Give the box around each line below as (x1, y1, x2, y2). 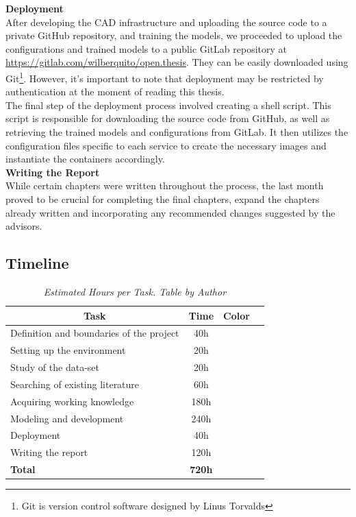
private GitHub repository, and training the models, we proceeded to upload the (5, 28, 342, 43)
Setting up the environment (10, 343, 126, 357)
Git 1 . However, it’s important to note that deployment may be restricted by (5, 69, 324, 85)
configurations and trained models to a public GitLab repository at (5, 41, 288, 56)
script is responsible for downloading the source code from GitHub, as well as (5, 111, 330, 125)
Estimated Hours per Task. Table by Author (43, 284, 227, 298)
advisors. (5, 219, 42, 233)
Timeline (5, 252, 69, 274)
